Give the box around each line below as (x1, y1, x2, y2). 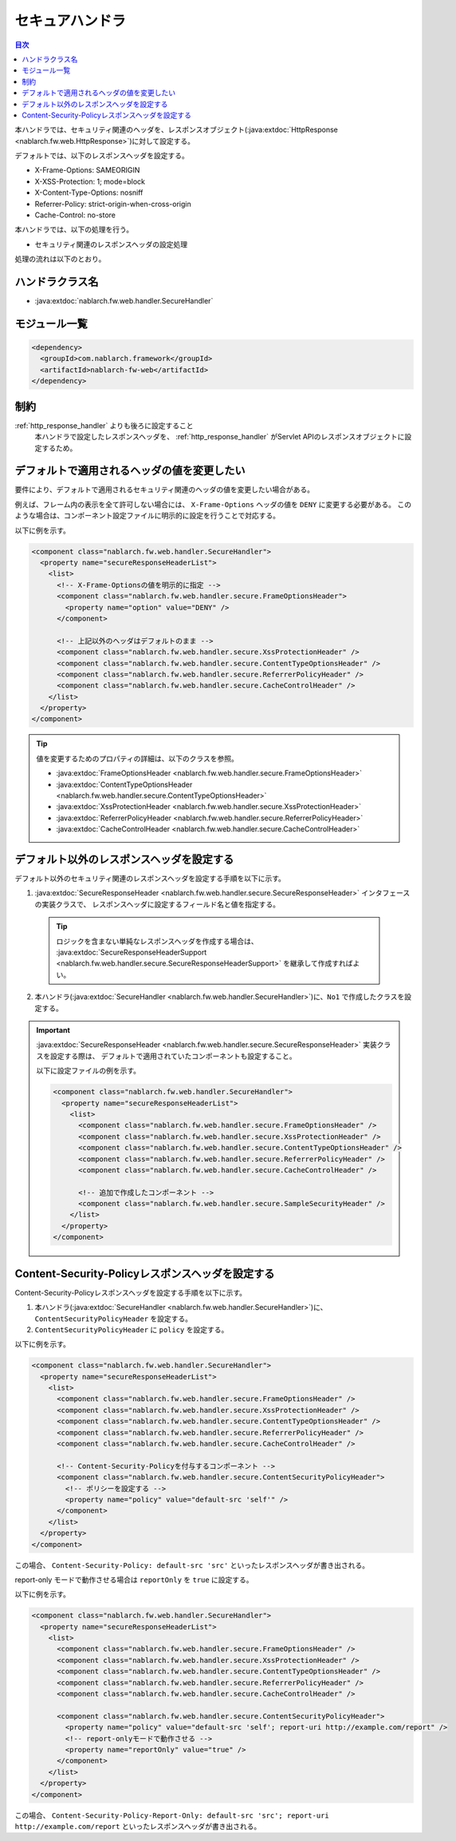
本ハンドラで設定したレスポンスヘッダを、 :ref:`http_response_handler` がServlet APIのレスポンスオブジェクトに (34, 432, 405, 442)
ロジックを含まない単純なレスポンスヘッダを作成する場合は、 (56, 936, 258, 946)
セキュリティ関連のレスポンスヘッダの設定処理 (34, 240, 187, 249)
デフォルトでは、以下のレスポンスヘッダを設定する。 (14, 151, 189, 161)
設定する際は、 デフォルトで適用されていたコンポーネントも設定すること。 (49, 1051, 297, 1061)
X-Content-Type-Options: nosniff (34, 188, 143, 197)
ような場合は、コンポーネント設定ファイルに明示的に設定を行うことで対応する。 (14, 511, 281, 521)
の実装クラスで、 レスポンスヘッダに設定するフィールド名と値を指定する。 (34, 899, 281, 909)
